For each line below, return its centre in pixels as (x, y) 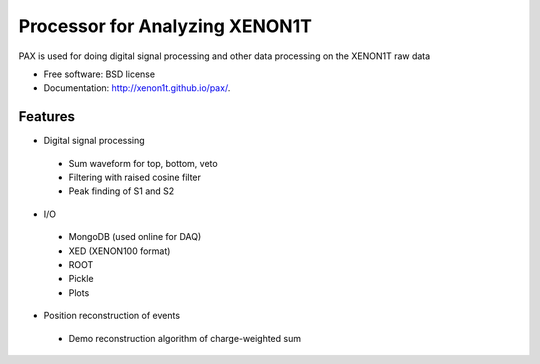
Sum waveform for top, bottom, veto (143, 163)
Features (46, 116)
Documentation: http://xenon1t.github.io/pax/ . (137, 88)
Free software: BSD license (99, 74)
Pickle (81, 279)
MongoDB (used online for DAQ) (135, 237)
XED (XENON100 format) (119, 251)
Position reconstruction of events (111, 316)
